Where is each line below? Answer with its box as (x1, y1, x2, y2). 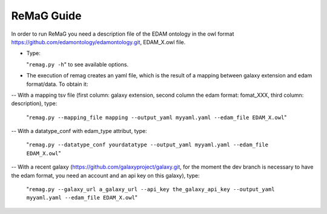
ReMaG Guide (11, 9, 82, 22)
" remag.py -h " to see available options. (26, 60, 129, 68)
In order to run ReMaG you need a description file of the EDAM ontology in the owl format (11, 30, 234, 37)
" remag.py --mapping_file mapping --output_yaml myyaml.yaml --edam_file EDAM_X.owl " (26, 114, 287, 121)
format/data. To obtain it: (26, 80, 88, 88)
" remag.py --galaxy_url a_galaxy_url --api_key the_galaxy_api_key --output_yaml (26, 186, 275, 193)
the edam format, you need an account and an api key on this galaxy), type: (11, 172, 200, 179)
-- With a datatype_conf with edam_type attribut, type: (11, 128, 148, 135)
